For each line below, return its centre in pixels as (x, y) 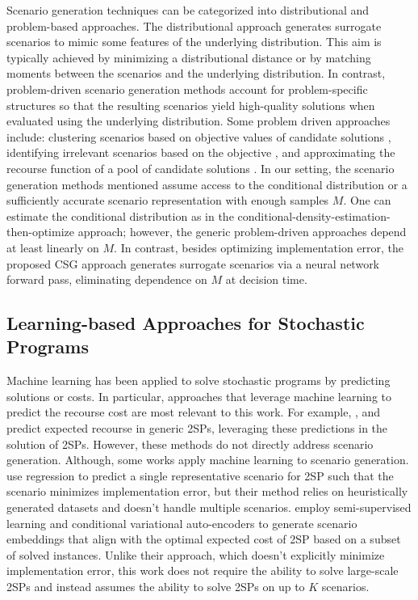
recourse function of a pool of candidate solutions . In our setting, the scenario (201, 168)
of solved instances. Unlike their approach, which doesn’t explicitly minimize (196, 554)
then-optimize (40, 232)
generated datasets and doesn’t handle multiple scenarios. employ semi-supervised (209, 507)
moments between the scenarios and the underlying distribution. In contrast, (196, 73)
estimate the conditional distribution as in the (120, 215)
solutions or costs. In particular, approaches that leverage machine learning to (199, 396)
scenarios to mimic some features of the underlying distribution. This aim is (194, 42)
